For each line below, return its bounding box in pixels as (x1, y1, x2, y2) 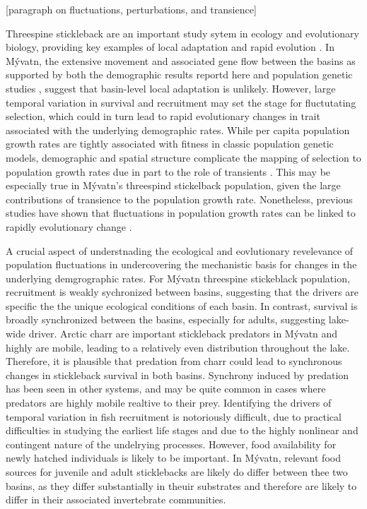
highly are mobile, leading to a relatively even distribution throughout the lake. (6, 340, 350, 354)
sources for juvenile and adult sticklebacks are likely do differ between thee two (6, 465, 348, 479)
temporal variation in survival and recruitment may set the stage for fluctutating (6, 95, 356, 109)
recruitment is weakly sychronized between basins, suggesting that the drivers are (6, 285, 359, 299)
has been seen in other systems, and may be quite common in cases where (6, 381, 326, 396)
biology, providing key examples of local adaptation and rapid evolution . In (6, 40, 334, 54)
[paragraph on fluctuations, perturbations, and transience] (6, 2, 257, 16)
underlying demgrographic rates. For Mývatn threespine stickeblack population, (6, 270, 350, 285)
